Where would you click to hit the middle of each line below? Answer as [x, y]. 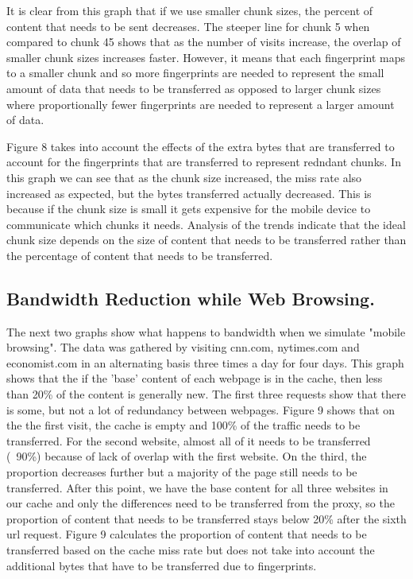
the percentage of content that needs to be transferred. [140, 255]
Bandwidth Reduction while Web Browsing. [191, 298]
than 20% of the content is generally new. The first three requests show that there [206, 394]
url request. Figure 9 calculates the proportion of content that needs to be [187, 534]
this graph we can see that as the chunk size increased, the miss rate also [184, 177]
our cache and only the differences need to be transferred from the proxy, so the [201, 503]
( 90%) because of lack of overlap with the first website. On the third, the [187, 456]
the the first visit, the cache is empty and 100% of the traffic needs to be [183, 425]
